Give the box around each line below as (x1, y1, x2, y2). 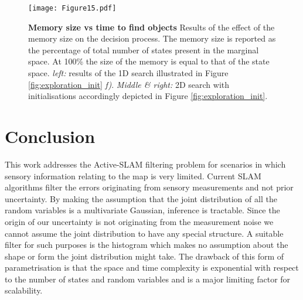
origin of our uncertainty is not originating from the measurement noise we (5, 215, 274, 227)
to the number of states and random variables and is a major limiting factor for (5, 272, 291, 285)
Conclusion (5, 124, 96, 148)
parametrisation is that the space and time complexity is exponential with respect (5, 261, 299, 274)
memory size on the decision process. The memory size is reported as (28, 32, 276, 45)
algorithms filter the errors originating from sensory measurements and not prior (5, 181, 294, 193)
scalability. (5, 284, 43, 296)
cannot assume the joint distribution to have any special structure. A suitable (5, 227, 284, 239)
